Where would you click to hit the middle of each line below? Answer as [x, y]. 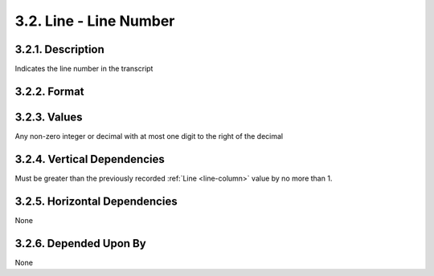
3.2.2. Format [49, 91]
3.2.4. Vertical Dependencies [90, 159]
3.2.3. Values [49, 117]
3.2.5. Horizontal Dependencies [96, 201]
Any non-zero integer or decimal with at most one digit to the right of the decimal [149, 136]
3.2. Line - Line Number [95, 21]
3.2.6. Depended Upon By [80, 244]
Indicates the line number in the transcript [84, 69]
